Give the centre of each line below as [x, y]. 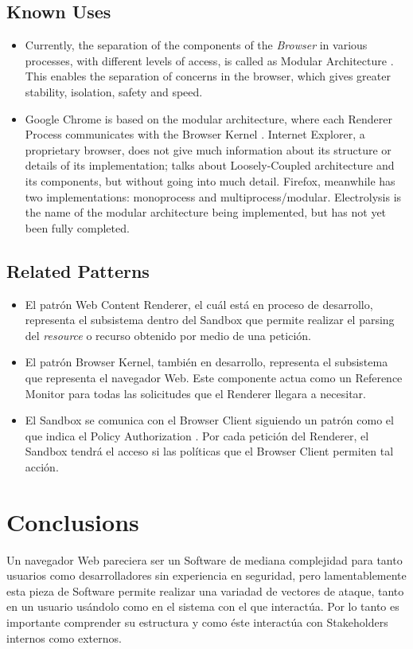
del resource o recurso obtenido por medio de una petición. [168, 335]
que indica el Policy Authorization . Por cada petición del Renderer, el [197, 435]
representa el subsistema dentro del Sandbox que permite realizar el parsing [210, 320]
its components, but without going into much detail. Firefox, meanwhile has [210, 180]
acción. [42, 466]
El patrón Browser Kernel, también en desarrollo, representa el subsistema [206, 362]
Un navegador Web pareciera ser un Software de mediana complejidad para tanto [205, 559]
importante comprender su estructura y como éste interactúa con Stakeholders [197, 622]
